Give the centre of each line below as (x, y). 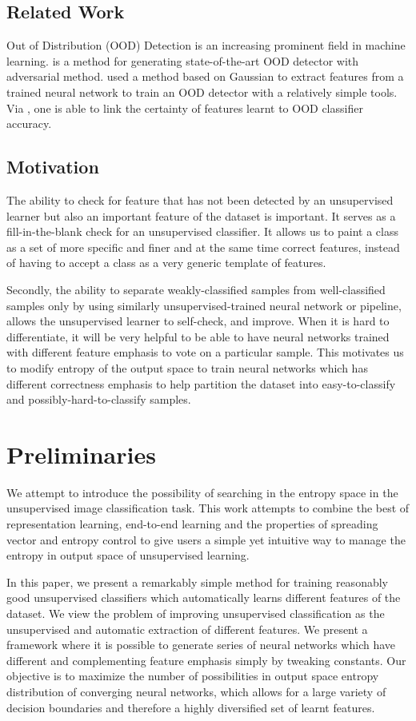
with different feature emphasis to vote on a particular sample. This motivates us (205, 352)
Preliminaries (81, 454)
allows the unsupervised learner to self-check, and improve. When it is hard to (198, 321)
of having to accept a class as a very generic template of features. (166, 263)
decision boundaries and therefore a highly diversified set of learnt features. (191, 707)
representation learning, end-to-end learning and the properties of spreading (192, 524)
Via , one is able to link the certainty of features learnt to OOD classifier (185, 108)
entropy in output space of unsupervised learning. (128, 555)
